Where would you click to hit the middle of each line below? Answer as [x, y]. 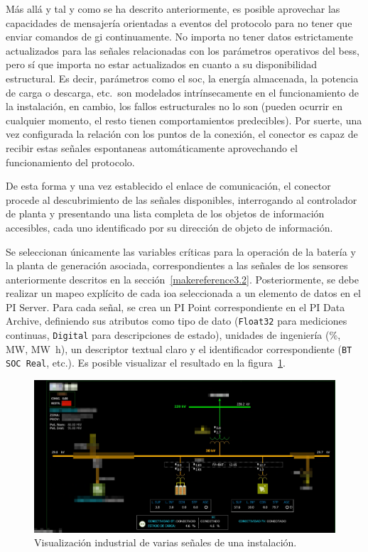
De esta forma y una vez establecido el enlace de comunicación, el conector [168, 186]
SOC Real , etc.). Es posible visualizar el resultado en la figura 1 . [146, 363]
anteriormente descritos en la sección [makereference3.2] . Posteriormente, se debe [183, 279]
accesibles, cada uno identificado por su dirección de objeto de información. [169, 227]
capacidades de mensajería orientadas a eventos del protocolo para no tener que [179, 22]
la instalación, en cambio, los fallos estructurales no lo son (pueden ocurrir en [174, 106]
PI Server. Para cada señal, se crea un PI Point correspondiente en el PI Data [175, 307]
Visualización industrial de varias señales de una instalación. [166, 542]
